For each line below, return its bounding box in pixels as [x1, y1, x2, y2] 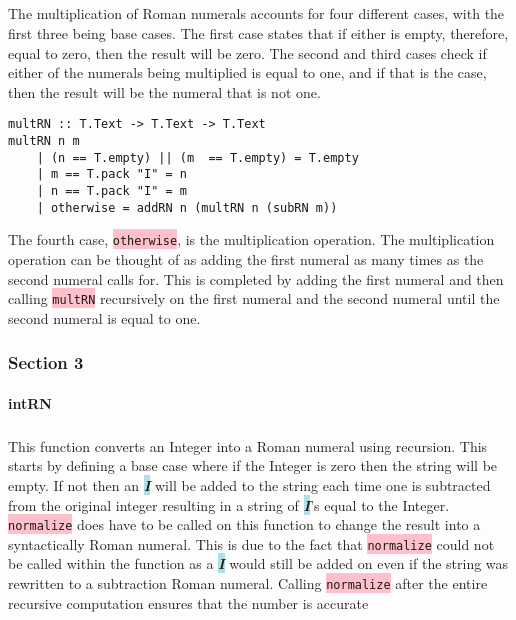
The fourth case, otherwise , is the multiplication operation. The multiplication [8, 229, 495, 250]
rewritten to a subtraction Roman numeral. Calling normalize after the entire [8, 573, 488, 594]
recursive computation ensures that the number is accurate [8, 592, 369, 613]
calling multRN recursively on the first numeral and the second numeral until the [8, 288, 500, 309]
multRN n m [8, 134, 80, 148]
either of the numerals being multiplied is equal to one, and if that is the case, [8, 62, 487, 83]
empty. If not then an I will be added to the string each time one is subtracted [8, 474, 491, 495]
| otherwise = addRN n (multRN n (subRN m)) [36, 200, 338, 215]
